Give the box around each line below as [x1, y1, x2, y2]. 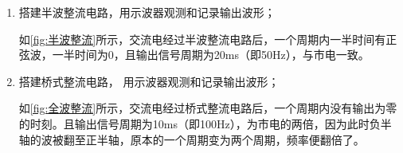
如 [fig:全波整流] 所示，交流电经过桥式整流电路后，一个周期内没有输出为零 [18, 100, 397, 116]
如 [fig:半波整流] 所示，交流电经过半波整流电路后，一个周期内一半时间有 [18, 30, 386, 47]
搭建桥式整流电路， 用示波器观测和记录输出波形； [18, 73, 280, 89]
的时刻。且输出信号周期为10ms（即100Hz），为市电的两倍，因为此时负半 [18, 115, 392, 131]
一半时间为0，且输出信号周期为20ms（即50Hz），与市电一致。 [52, 46, 370, 63]
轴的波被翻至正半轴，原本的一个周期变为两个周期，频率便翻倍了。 [18, 131, 365, 147]
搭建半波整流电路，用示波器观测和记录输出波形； [18, 4, 276, 20]
